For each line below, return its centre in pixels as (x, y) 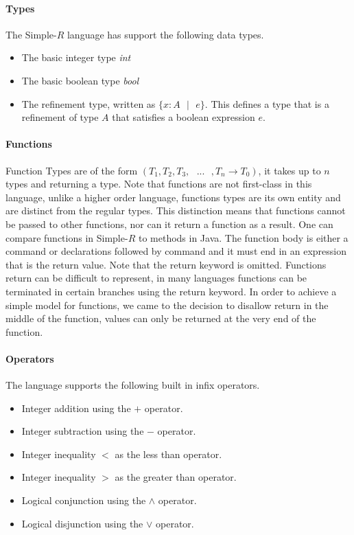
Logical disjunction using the (82, 523)
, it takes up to (290, 170)
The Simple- (31, 34)
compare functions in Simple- (67, 237)
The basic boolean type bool (80, 80)
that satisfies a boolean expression (184, 117)
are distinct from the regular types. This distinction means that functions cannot (176, 210)
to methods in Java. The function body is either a (243, 237)
